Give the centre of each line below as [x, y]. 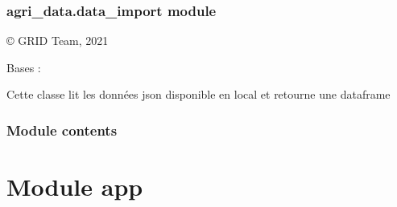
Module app [75, 187]
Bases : [24, 67]
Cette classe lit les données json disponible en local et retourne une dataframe [198, 94]
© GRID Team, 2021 [58, 41]
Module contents [62, 130]
